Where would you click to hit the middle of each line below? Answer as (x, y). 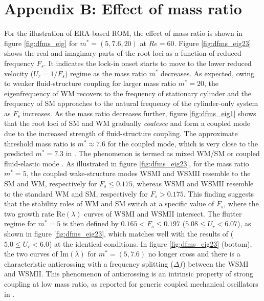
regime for (20, 223)
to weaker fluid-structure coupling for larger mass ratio (90, 83)
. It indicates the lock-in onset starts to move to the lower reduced (148, 63)
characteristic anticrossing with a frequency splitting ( (89, 263)
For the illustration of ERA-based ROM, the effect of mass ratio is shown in (124, 33)
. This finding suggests (218, 193)
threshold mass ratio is (40, 143)
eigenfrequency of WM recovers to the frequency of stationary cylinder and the (128, 93)
